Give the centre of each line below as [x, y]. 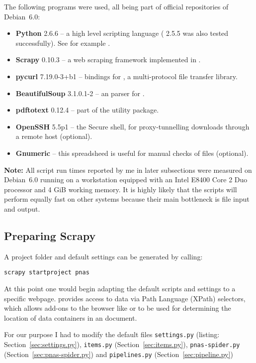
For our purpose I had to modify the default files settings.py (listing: [112, 334]
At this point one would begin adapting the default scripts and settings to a [120, 288]
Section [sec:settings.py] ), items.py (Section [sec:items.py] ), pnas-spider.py [122, 344]
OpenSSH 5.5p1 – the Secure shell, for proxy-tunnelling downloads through [132, 126]
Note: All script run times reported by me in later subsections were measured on [128, 170]
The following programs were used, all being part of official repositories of [116, 6]
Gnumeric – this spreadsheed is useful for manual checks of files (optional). [132, 153]
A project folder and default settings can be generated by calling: [103, 256]
